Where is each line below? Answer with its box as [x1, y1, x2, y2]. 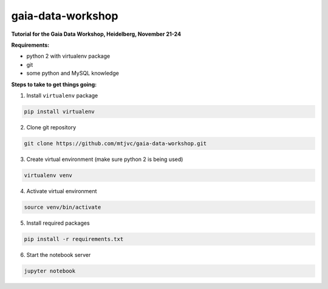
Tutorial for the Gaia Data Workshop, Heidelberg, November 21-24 [11, 30, 182, 38]
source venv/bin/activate [24, 203, 101, 211]
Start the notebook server [26, 251, 91, 258]
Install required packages [26, 219, 91, 226]
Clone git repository [26, 123, 77, 131]
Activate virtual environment [26, 187, 97, 194]
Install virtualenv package [26, 92, 98, 99]
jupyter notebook [24, 267, 76, 274]
